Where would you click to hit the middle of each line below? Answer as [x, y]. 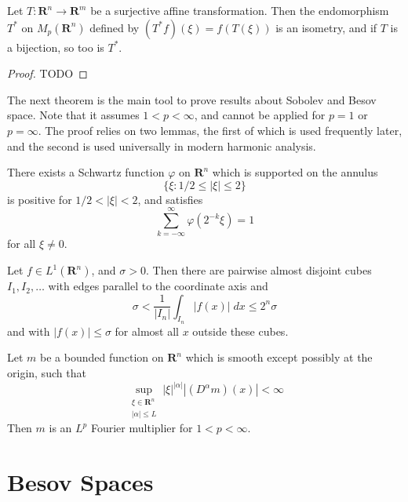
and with [29, 331]
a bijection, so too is [56, 47]
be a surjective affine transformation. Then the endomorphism [240, 10]
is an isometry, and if [326, 27]
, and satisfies [170, 199]
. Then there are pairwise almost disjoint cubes [259, 270]
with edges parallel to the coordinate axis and [158, 286]
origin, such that [47, 373]
